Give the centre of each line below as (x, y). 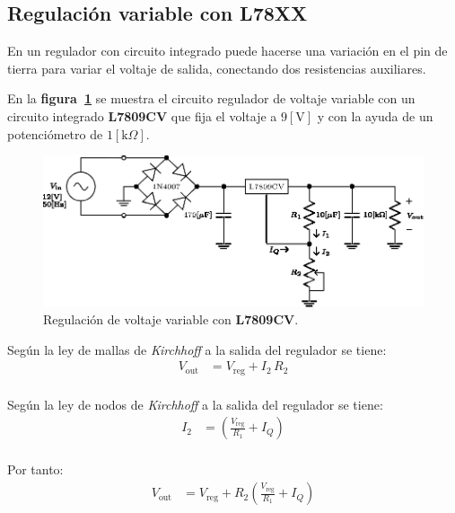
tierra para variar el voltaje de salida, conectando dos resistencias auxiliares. (217, 68)
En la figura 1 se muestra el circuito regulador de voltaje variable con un (211, 98)
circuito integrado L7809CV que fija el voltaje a (142, 115)
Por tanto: (35, 469)
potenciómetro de (55, 133)
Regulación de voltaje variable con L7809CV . (171, 319)
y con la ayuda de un (375, 115)
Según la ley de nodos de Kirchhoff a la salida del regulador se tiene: (195, 404)
